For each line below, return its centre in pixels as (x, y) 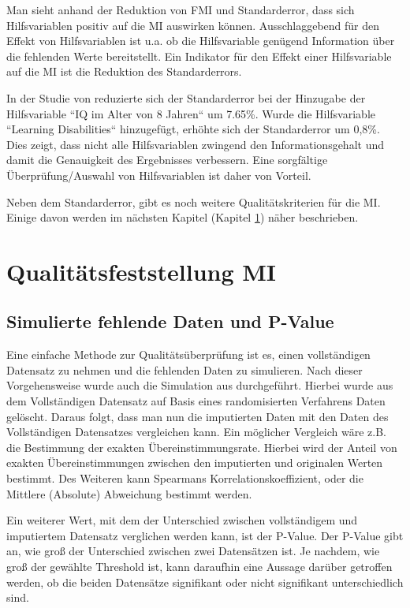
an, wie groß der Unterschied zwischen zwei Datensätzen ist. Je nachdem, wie (193, 551)
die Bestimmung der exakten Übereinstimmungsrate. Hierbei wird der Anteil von (202, 447)
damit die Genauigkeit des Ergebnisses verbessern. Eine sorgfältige (167, 160)
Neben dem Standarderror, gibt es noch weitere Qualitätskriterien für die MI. (194, 201)
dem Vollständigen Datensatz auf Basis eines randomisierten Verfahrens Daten (196, 401)
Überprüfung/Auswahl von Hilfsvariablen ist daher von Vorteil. (159, 175)
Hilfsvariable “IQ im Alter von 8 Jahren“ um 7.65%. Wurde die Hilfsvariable (191, 113)
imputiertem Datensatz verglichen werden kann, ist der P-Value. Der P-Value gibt (205, 535)
